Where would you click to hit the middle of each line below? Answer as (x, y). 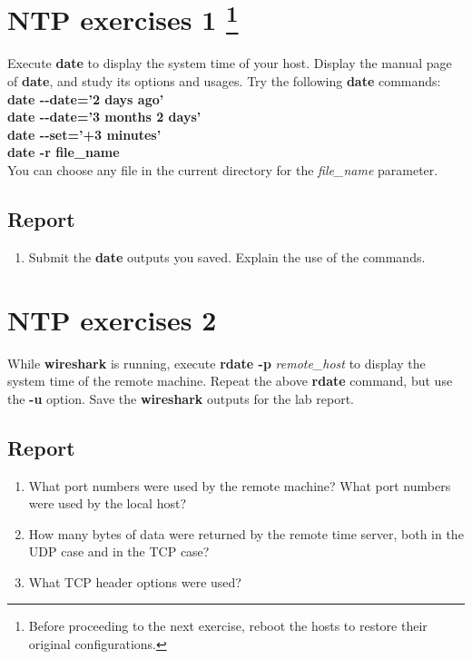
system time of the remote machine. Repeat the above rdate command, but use (230, 381)
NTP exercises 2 (112, 319)
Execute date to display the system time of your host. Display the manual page (230, 63)
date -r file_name (64, 152)
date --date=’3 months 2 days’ (104, 117)
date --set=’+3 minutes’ (84, 134)
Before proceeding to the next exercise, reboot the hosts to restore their (228, 626)
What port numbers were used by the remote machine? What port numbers (240, 485)
